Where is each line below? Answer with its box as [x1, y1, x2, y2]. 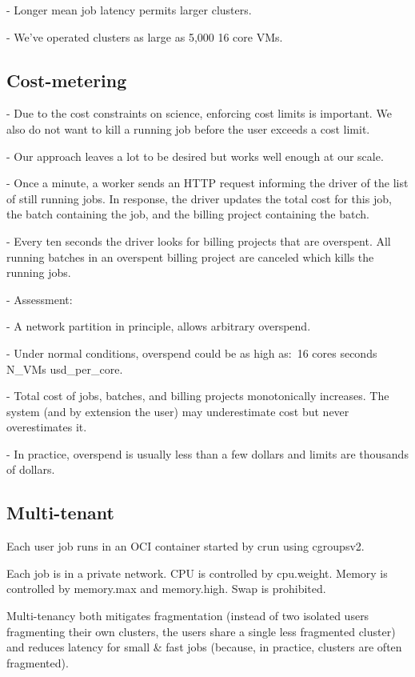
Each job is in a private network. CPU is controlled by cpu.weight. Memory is [6, 564, 388, 581]
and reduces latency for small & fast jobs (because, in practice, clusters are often [6, 639, 402, 655]
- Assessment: [6, 290, 73, 307]
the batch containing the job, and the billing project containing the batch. [6, 206, 369, 222]
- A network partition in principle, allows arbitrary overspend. [6, 318, 311, 334]
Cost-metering [6, 67, 127, 92]
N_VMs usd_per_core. [6, 360, 123, 377]
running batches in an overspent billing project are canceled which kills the [6, 248, 374, 265]
